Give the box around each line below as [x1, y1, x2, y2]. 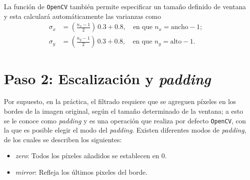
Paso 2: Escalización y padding [4, 68, 211, 89]
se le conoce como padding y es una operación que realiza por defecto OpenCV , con [4, 115, 246, 125]
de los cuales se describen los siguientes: [4, 134, 122, 144]
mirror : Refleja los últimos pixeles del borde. [15, 167, 148, 177]
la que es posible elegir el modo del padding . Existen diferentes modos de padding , [4, 125, 247, 135]
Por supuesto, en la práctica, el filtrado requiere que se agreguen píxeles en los [4, 96, 236, 106]
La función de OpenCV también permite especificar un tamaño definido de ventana [4, 1, 246, 11]
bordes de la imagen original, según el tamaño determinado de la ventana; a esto [4, 106, 243, 116]
